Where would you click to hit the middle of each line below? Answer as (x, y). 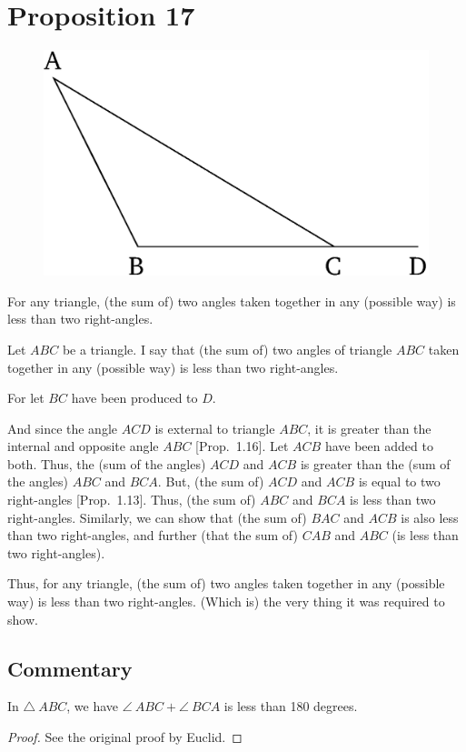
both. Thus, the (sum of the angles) (107, 463)
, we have (93, 706)
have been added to (379, 446)
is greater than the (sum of (375, 463)
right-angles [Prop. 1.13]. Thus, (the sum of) (132, 500)
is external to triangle (215, 428)
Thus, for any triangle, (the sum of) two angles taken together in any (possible (226, 583)
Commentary (70, 668)
